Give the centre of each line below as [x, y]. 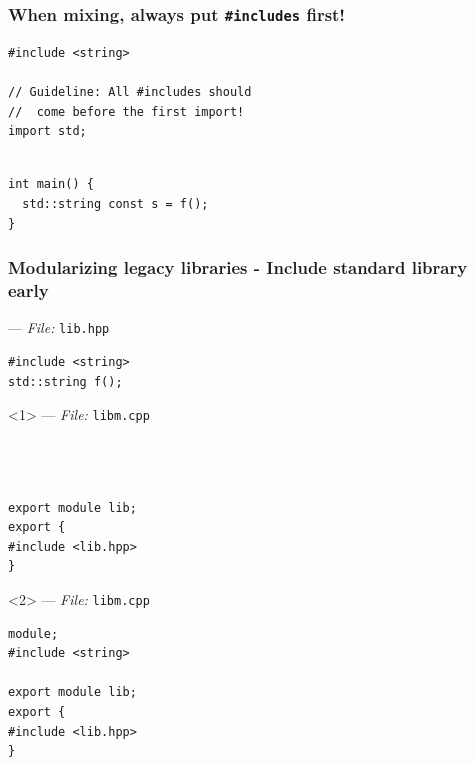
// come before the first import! [126, 111]
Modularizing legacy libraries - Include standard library [238, 267]
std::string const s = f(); [115, 203]
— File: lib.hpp [59, 327]
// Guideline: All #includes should [130, 91]
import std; [47, 131]
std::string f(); [65, 381]
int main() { [51, 184]
